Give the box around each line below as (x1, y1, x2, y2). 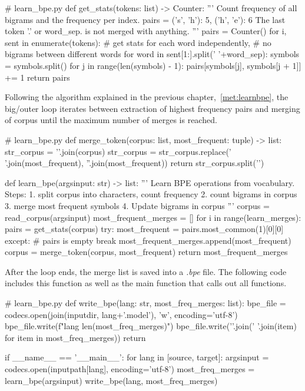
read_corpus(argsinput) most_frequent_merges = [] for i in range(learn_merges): (5, 211, 301, 223)
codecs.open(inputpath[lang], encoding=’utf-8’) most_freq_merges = (5, 363, 255, 375)
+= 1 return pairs (5, 71, 70, 83)
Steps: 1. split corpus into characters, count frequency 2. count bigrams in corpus (5, 188, 297, 200)
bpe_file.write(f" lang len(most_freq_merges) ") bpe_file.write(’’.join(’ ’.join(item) (5, 320, 297, 332)
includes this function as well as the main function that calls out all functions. (5, 277, 287, 289)
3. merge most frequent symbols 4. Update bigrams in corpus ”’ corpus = (5, 199, 270, 211)
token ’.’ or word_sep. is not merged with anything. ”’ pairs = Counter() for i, (5, 25, 287, 37)
